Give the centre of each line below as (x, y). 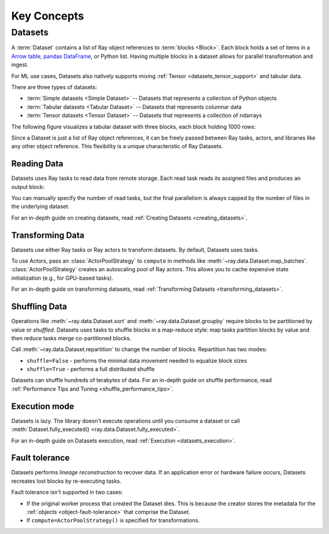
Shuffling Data (39, 307)
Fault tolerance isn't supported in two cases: (67, 492)
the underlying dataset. (41, 207)
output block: (28, 187)
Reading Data (37, 164)
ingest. (20, 65)
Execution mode (43, 406)
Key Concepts (48, 16)
